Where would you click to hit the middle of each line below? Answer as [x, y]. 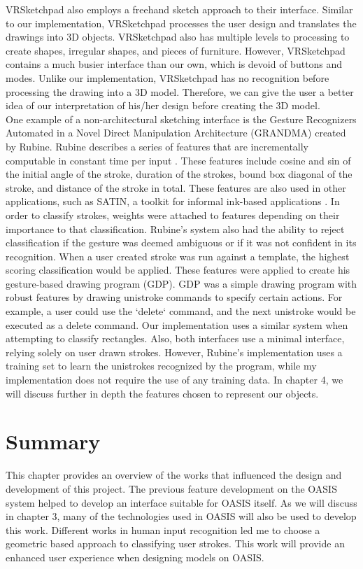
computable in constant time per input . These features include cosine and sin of [178, 160]
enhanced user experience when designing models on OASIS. [135, 557]
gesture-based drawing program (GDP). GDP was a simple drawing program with [181, 283]
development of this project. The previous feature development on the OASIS [171, 488]
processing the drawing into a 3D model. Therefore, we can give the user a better [180, 91]
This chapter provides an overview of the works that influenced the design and [174, 475]
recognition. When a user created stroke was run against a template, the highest [178, 256]
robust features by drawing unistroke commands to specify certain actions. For [174, 297]
